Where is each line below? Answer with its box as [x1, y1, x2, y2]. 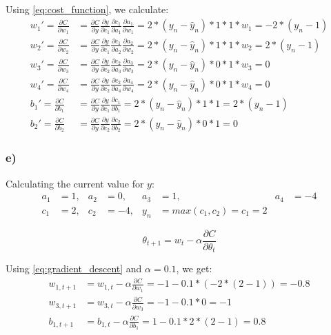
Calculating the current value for [6, 176, 144, 190]
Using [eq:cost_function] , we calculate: [6, 2, 169, 16]
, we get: [176, 261, 212, 276]
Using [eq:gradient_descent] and [6, 261, 142, 276]
